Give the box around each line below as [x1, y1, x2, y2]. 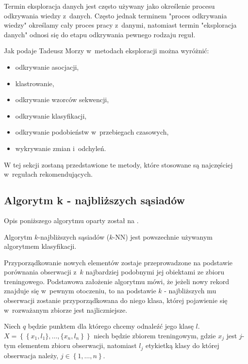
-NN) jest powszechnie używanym [113, 231, 213, 242]
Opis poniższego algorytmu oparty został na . [4, 215, 139, 225]
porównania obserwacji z [4, 267, 77, 277]
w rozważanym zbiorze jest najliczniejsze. [4, 304, 128, 315]
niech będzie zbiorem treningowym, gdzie [94, 330, 216, 340]
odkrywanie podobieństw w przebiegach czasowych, [15, 127, 169, 137]
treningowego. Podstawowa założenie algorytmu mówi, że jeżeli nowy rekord [4, 276, 229, 286]
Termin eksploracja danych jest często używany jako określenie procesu [4, 1, 215, 11]
